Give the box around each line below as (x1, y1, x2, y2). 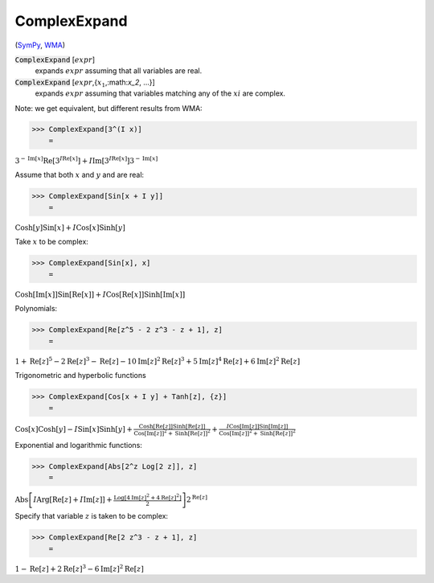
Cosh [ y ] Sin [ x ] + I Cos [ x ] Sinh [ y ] (14, 223, 126, 232)
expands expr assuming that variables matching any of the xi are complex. (35, 88, 285, 98)
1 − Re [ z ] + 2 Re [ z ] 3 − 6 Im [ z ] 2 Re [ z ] (14, 563, 144, 573)
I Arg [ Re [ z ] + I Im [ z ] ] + (33, 495, 113, 504)
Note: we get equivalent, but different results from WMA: (14, 103, 203, 113)
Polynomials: (14, 304, 58, 314)
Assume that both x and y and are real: (14, 170, 145, 180)
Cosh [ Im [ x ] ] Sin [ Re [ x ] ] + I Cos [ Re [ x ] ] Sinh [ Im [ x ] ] (14, 289, 186, 299)
